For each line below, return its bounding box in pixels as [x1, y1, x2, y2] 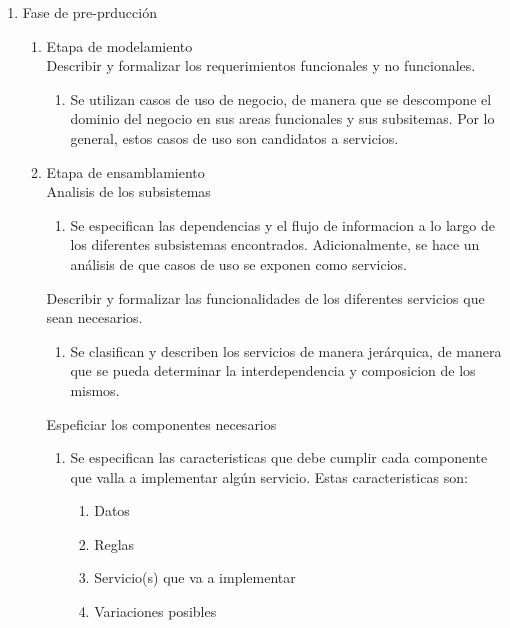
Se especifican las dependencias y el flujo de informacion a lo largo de [70, 214, 495, 235]
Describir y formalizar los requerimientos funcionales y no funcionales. [46, 55, 476, 76]
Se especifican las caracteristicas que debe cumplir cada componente [70, 447, 488, 468]
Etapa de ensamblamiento [46, 161, 205, 182]
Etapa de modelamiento [46, 35, 193, 56]
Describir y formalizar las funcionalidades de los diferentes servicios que [46, 287, 485, 308]
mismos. [70, 379, 120, 400]
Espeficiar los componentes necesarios [46, 413, 277, 434]
